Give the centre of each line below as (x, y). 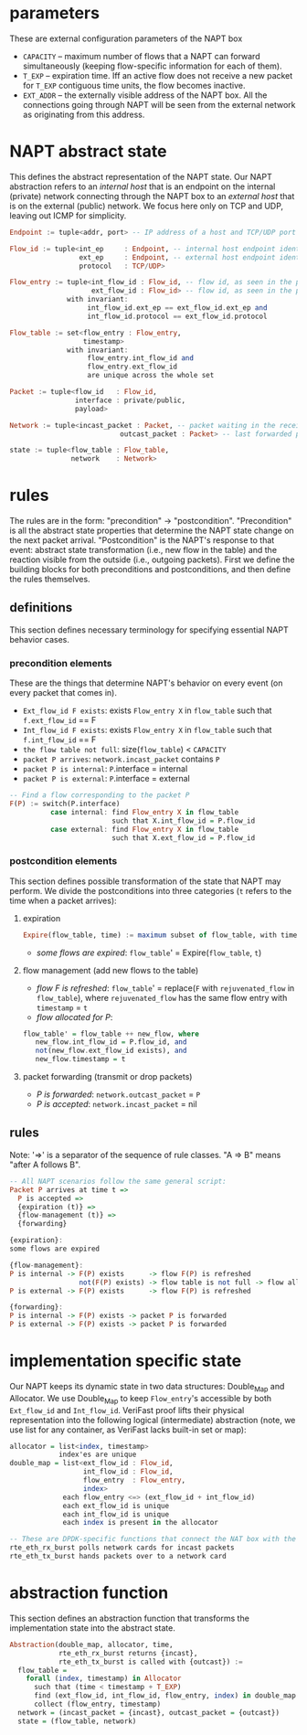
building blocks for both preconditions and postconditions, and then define (150, 569)
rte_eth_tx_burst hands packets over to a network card (118, 1557)
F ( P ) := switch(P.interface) (65, 804)
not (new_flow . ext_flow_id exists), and (111, 1051)
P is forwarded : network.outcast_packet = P (118, 1094)
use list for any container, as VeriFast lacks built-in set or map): (128, 1430)
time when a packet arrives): (63, 900)
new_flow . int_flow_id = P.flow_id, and (111, 1042)
